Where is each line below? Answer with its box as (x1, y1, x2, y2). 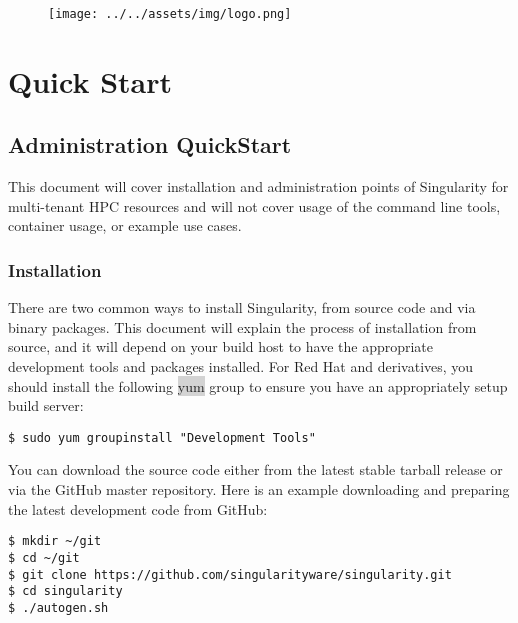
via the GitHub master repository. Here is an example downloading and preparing (8, 479, 510, 500)
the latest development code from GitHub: (8, 498, 268, 519)
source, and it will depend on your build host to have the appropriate (8, 336, 434, 357)
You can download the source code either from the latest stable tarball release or (8, 459, 503, 480)
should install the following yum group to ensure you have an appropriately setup (8, 375, 508, 396)
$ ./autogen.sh (8, 600, 109, 615)
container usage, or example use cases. (8, 215, 242, 236)
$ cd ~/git (8, 550, 80, 565)
